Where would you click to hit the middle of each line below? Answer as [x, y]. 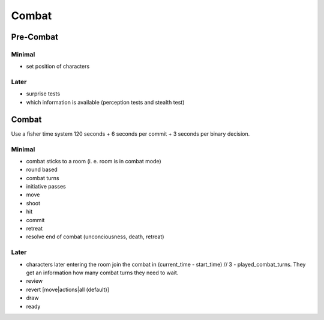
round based [42, 170]
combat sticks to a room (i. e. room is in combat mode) [94, 161]
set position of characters [58, 67]
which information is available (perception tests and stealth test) [105, 102]
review [34, 281]
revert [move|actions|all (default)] [67, 289]
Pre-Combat [34, 37]
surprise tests [43, 94]
